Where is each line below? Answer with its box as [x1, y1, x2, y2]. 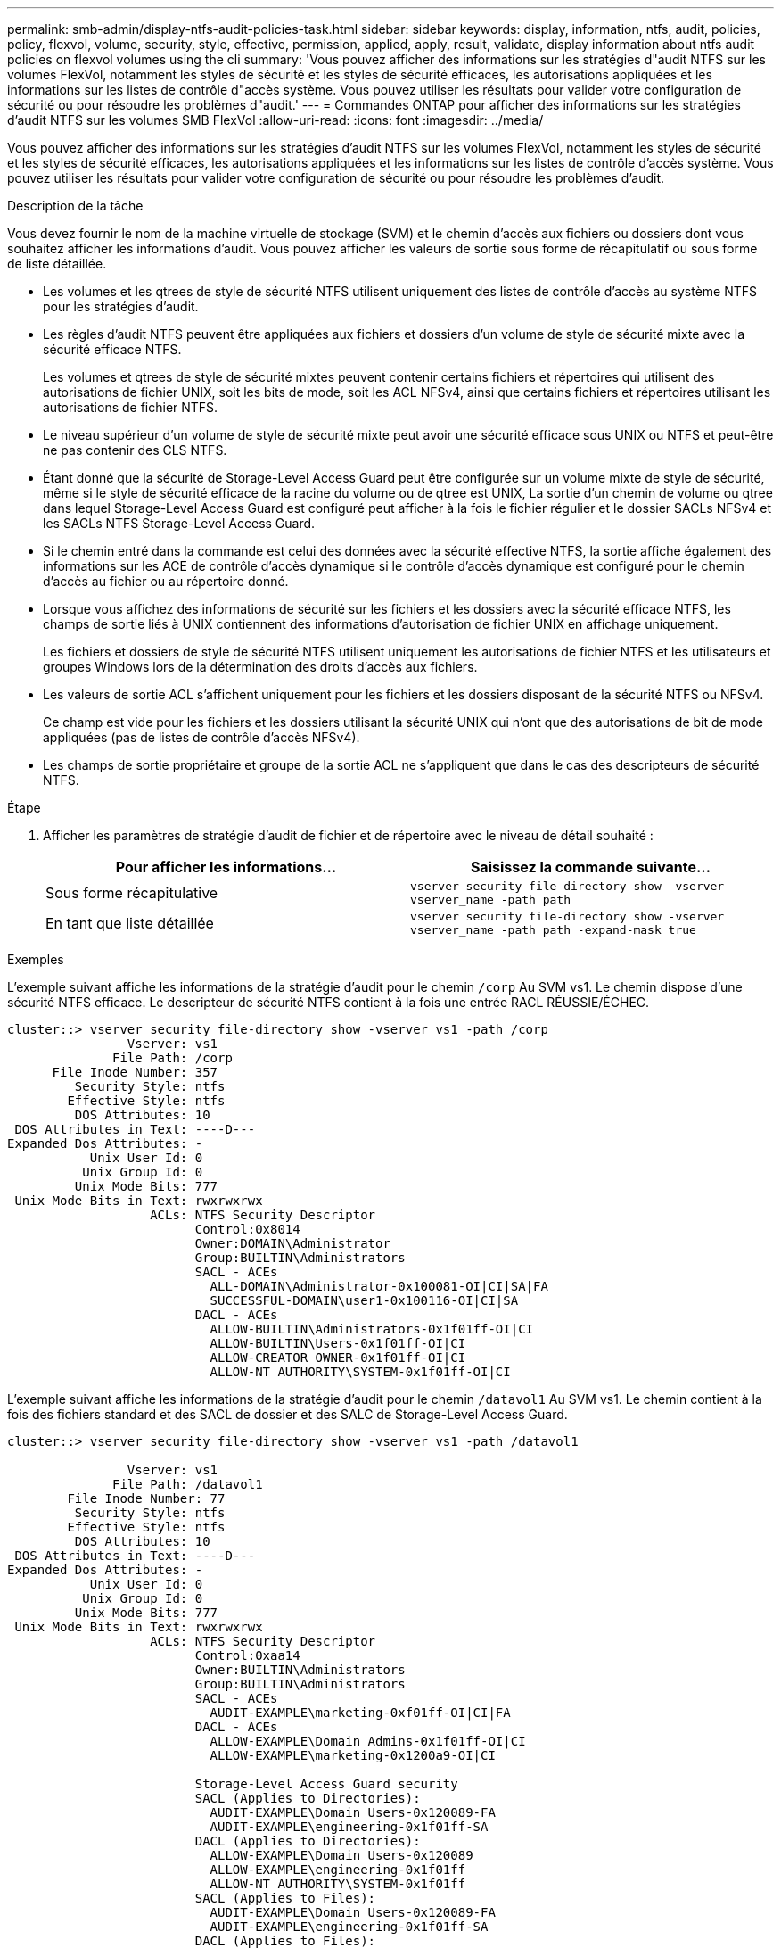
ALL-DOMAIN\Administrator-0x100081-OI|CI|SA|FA [210, 1279, 548, 1293]
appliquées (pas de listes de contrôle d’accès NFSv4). [43, 730, 360, 745]
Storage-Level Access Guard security [194, 1777, 458, 1791]
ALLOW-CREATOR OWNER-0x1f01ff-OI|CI [210, 1350, 466, 1365]
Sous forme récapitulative [45, 884, 218, 902]
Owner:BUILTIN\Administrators [194, 1663, 406, 1677]
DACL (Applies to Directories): [194, 1834, 421, 1848]
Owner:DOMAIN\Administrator [194, 1236, 390, 1251]
